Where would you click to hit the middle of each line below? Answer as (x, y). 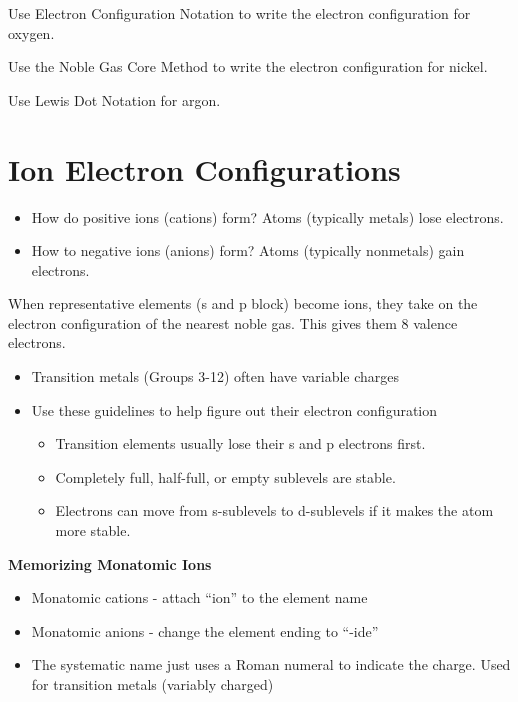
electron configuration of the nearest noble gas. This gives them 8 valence (233, 322)
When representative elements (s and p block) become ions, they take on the (243, 303)
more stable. (93, 530)
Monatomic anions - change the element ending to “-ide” (205, 630)
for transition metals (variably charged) (152, 684)
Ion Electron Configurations (204, 168)
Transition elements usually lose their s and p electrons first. (240, 443)
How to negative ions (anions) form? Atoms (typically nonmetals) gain (248, 250)
